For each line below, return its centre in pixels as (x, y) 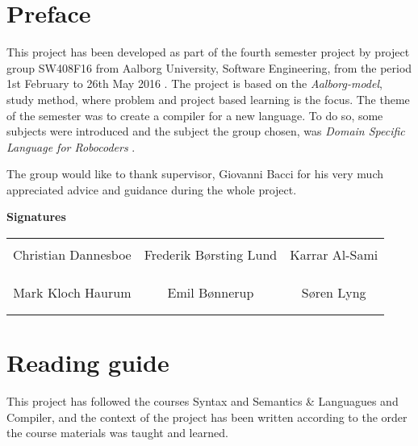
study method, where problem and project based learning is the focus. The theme (208, 99)
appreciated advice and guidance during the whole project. (152, 189)
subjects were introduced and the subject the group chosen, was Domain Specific (206, 131)
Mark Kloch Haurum (72, 293)
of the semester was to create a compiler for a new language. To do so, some (195, 115)
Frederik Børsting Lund (211, 255)
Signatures (36, 217)
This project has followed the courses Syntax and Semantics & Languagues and (203, 401)
